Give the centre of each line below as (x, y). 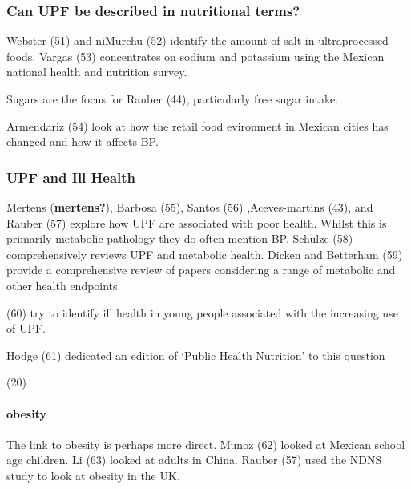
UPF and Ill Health (71, 177)
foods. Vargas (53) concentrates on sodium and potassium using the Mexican (195, 56)
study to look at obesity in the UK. (93, 475)
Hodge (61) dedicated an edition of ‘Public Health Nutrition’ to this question (196, 355)
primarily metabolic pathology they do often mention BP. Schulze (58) (180, 238)
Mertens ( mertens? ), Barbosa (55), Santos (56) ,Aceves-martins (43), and (190, 207)
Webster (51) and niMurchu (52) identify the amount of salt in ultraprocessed (197, 40)
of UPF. (26, 328)
